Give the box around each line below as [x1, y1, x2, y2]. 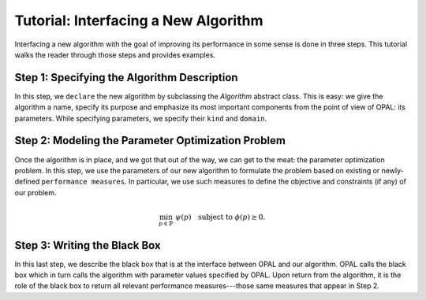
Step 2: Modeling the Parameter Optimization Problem [14, 134, 286, 147]
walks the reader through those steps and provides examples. [14, 50, 216, 59]
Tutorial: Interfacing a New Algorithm [14, 12, 263, 29]
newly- [381, 165, 404, 175]
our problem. [14, 187, 57, 197]
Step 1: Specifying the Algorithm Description [14, 71, 238, 84]
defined [14, 177, 40, 187]
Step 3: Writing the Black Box [14, 239, 161, 252]
